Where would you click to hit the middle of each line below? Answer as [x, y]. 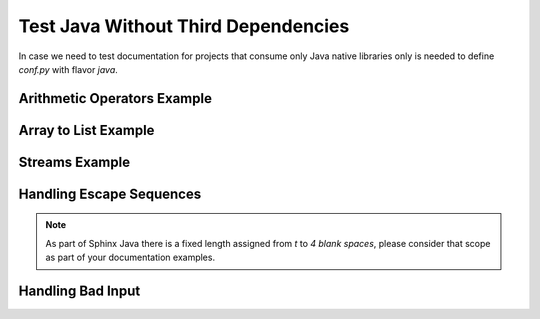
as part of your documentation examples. [130, 257]
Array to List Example [86, 130]
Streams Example [74, 161]
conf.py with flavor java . [68, 69]
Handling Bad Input [79, 290]
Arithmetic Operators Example [115, 98]
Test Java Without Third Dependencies [184, 26]
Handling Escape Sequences [110, 193]
